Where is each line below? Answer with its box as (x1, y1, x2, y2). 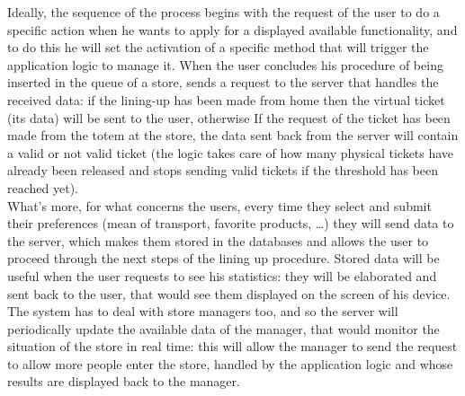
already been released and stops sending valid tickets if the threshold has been (7, 161, 438, 180)
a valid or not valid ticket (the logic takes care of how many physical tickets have (7, 143, 454, 162)
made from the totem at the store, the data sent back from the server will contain (7, 126, 459, 145)
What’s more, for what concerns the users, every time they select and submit (7, 196, 432, 215)
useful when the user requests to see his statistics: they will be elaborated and (7, 266, 437, 285)
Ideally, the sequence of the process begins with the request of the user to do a (7, 3, 440, 21)
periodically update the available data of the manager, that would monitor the (7, 319, 440, 338)
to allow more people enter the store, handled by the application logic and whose (7, 354, 453, 373)
